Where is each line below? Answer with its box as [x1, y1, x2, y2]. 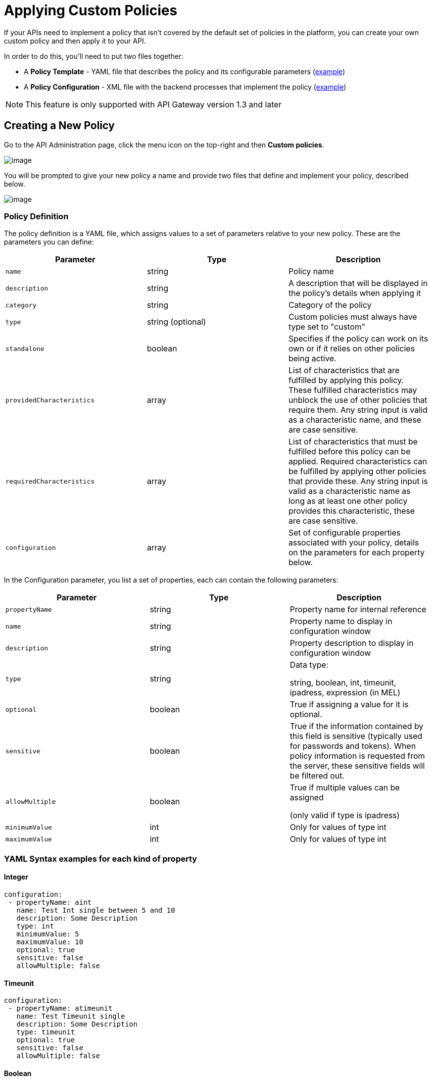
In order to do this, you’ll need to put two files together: [4, 51, 184, 60]
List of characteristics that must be [288, 437, 418, 447]
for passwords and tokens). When [289, 741, 416, 751]
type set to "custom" [288, 322, 366, 332]
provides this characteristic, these [288, 506, 415, 516]
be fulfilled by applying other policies [288, 466, 427, 477]
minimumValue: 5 [16, 930, 79, 938]
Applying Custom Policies [4, 2, 178, 19]
